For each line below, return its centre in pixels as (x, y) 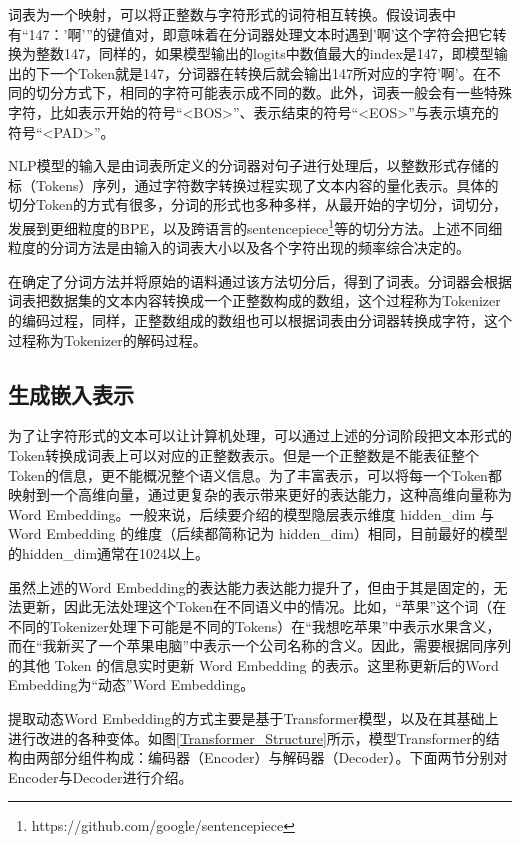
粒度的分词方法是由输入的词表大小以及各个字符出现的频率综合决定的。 (239, 247)
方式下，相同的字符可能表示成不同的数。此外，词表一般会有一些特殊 (287, 92)
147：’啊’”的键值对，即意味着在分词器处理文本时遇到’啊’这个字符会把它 (260, 33)
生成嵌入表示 (71, 393)
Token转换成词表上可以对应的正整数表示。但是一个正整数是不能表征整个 (243, 454)
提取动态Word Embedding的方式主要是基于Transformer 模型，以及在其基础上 (253, 718)
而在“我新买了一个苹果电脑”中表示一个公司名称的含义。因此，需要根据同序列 (260, 645)
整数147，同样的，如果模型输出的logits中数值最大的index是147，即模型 (264, 53)
